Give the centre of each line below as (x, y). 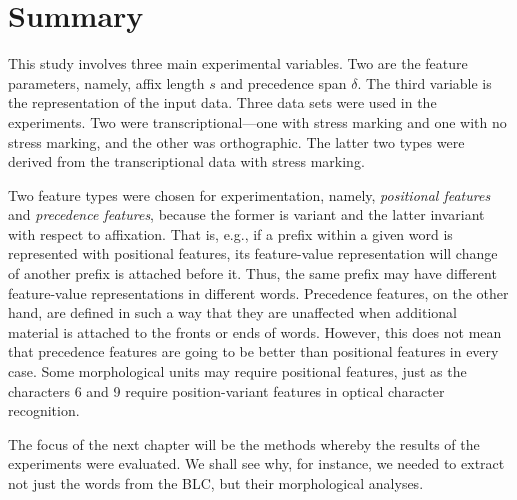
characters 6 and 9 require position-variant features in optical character (226, 390)
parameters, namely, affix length (106, 82)
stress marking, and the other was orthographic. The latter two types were (236, 141)
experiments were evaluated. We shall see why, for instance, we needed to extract (256, 463)
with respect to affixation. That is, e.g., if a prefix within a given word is (230, 233)
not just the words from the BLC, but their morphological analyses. (216, 483)
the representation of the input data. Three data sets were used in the (222, 102)
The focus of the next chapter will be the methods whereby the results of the (244, 443)
